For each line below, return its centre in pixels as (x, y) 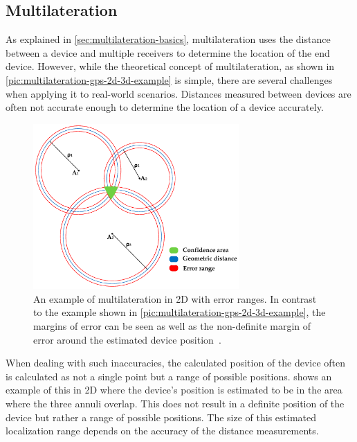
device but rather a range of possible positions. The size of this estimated (161, 417)
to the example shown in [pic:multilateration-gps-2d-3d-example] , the (180, 312)
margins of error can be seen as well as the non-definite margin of (172, 326)
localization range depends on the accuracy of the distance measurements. (162, 431)
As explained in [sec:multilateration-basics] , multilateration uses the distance (168, 39)
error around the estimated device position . (127, 339)
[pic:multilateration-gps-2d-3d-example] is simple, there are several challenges (169, 79)
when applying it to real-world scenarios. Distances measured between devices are (178, 93)
